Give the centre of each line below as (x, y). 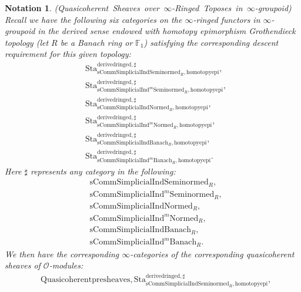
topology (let (27, 42)
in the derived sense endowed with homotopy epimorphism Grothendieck (167, 31)
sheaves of (23, 265)
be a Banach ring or (96, 42)
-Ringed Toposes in (207, 8)
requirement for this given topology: (68, 54)
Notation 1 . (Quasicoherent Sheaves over (82, 8)
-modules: (66, 265)
